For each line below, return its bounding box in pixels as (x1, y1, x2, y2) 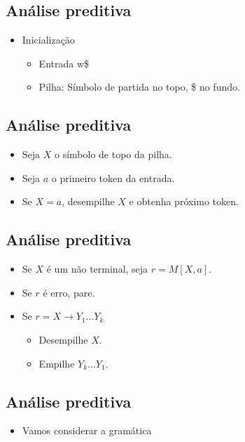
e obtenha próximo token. (129, 194, 239, 209)
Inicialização (22, 32, 75, 47)
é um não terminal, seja (46, 261, 148, 276)
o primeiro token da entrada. (51, 170, 175, 185)
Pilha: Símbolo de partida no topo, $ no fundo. (38, 79, 240, 94)
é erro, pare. (43, 285, 95, 299)
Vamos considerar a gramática (22, 423, 152, 438)
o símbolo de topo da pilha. (55, 147, 172, 162)
